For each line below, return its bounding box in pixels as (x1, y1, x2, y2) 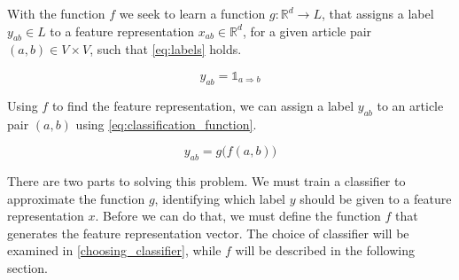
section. (7, 258, 48, 276)
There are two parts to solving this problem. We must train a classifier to (7, 171, 406, 190)
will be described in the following (235, 241, 415, 260)
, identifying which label (154, 189, 286, 207)
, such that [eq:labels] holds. (89, 40, 242, 58)
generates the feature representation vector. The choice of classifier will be (7, 223, 409, 242)
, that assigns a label (321, 4, 434, 22)
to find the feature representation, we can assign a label (51, 96, 354, 114)
